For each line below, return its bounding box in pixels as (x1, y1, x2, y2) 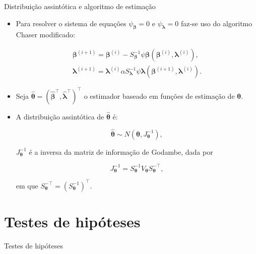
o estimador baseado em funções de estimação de (84, 90, 235, 101)
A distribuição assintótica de (16, 111, 104, 121)
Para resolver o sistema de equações (16, 18, 126, 28)
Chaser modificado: (16, 29, 75, 40)
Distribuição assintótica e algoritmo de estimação (4, 1, 156, 11)
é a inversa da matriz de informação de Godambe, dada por (29, 146, 213, 157)
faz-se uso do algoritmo (180, 18, 252, 28)
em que (16, 180, 38, 190)
